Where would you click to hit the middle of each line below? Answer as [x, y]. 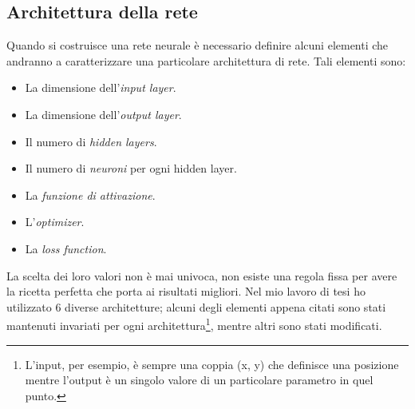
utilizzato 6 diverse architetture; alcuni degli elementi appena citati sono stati [196, 306]
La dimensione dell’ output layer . [103, 114]
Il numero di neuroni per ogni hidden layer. [131, 168]
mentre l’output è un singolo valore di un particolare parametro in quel [199, 380]
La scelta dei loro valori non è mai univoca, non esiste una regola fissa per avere [202, 275]
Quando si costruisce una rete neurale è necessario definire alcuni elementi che [198, 45]
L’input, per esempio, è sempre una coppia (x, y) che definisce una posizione [212, 364]
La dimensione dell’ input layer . [101, 87]
